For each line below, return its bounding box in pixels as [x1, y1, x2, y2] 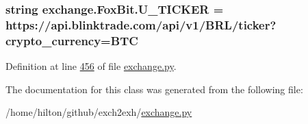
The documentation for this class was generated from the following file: [5, 82, 303, 96]
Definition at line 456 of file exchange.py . [5, 59, 177, 73]
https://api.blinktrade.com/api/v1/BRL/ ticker [5, 16, 270, 33]
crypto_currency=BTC [5, 32, 138, 49]
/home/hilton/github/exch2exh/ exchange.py [5, 105, 192, 119]
